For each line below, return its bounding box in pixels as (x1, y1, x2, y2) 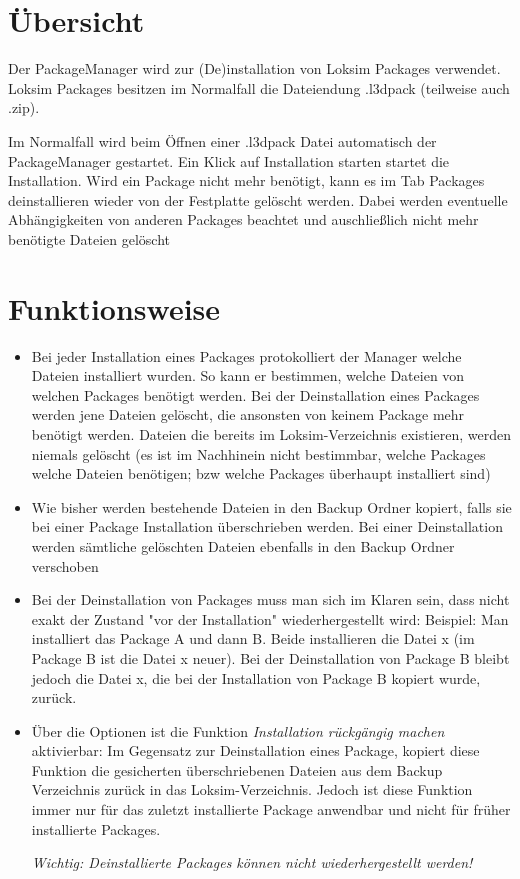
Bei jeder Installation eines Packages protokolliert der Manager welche (31, 345, 462, 366)
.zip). (8, 97, 40, 118)
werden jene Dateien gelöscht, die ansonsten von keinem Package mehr (31, 404, 465, 425)
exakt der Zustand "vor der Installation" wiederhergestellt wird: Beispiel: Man (31, 608, 509, 629)
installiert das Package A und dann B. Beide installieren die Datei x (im (31, 628, 475, 649)
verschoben (31, 555, 99, 576)
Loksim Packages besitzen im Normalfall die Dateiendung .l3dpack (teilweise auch (8, 77, 510, 98)
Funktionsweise (8, 287, 221, 328)
